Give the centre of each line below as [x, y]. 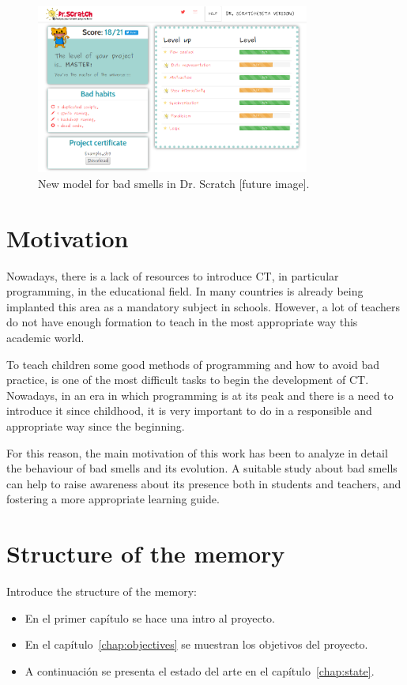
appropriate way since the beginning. [96, 425]
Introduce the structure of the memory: [102, 591]
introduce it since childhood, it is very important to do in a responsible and [189, 410]
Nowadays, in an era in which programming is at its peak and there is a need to [200, 395]
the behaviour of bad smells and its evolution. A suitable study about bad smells [202, 468]
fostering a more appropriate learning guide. [113, 499]
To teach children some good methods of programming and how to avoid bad [193, 364]
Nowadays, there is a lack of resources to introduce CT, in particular [173, 275]
